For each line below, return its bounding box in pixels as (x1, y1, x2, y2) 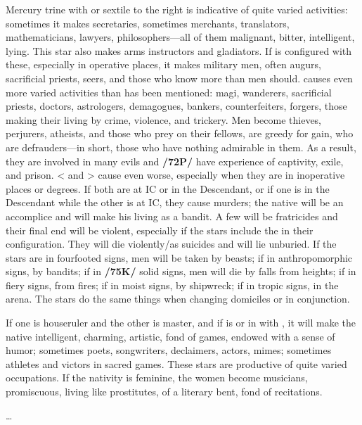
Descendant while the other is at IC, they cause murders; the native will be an (6, 195, 344, 210)
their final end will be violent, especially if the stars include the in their (6, 222, 313, 237)
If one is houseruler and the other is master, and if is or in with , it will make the (6, 315, 356, 330)
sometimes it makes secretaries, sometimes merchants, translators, (6, 15, 290, 30)
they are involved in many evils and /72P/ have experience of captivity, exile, (6, 153, 344, 168)
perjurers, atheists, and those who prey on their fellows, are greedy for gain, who (6, 126, 354, 141)
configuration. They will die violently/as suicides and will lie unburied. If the (6, 236, 337, 251)
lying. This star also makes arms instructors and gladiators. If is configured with (6, 43, 352, 58)
